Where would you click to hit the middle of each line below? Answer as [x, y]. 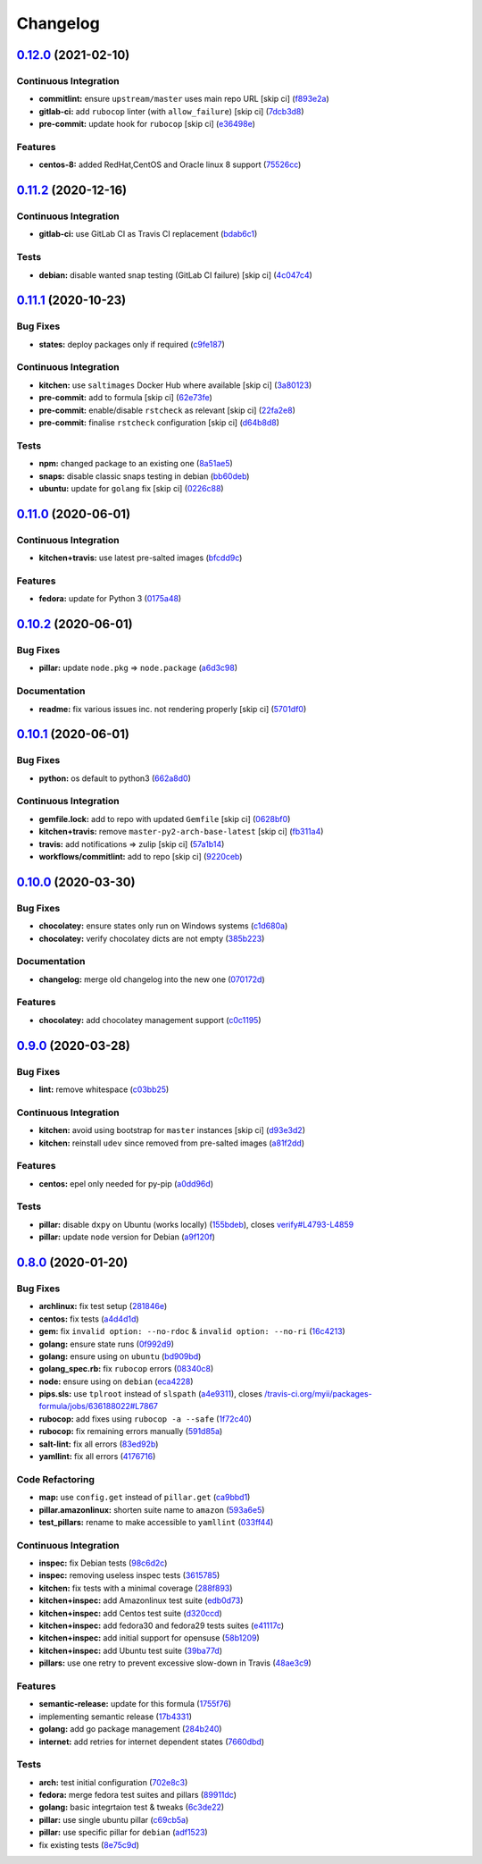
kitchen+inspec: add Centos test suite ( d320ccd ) [130, 1613]
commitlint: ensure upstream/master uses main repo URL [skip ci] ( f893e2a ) [184, 99]
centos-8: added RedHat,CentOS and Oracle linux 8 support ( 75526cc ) [170, 164]
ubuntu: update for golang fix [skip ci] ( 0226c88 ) [131, 488]
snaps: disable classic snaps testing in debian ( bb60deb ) [144, 476]
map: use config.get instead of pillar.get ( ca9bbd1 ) [145, 1498]
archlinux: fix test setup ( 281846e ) [103, 1306]
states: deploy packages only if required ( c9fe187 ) [132, 344]
